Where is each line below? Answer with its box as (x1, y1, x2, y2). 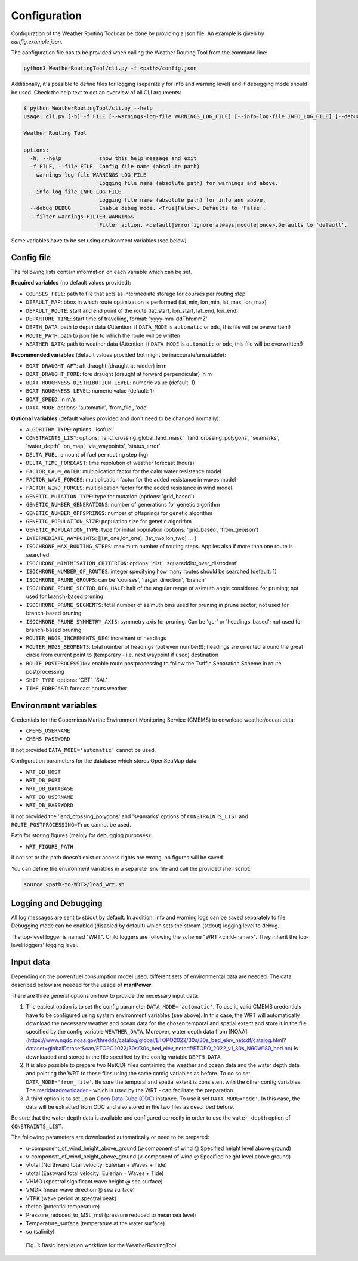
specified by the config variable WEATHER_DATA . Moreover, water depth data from (26, 1028, 227, 1035)
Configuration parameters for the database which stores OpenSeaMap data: (11, 757, 198, 764)
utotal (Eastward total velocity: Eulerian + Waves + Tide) (26, 1170, 164, 1177)
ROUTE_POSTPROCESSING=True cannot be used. (11, 821, 131, 828)
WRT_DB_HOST (26, 769, 61, 775)
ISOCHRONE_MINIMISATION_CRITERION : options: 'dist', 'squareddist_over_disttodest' (26, 559, 238, 566)
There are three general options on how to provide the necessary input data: (11, 992, 199, 999)
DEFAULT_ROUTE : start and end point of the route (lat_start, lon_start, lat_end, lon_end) (26, 307, 239, 314)
